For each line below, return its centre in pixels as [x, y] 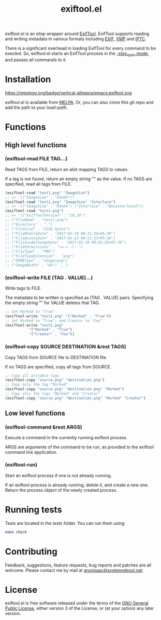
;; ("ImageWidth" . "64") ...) [37, 265]
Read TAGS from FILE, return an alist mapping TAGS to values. [67, 169]
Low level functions [35, 413]
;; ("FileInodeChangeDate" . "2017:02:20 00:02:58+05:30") [66, 242]
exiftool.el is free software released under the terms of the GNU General [77, 603]
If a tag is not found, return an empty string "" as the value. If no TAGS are [79, 179]
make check [16, 532]
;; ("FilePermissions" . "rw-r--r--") [44, 247]
